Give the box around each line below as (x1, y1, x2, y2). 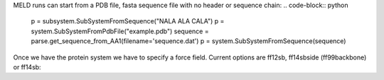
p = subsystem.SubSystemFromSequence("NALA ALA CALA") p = (31, 17, 225, 25)
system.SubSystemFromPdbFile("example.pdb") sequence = (31, 27, 209, 35)
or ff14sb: (13, 62, 42, 71)
